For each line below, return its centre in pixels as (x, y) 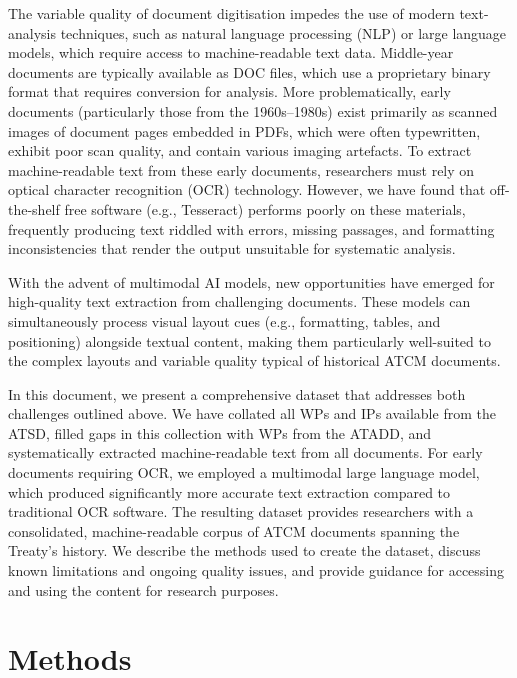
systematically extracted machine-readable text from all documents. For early (245, 452)
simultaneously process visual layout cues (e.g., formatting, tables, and (224, 320)
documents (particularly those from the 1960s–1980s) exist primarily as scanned (253, 110)
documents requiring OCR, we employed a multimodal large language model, (244, 472)
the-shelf (34, 208)
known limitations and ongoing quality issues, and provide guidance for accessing (256, 570)
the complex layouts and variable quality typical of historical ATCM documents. (254, 360)
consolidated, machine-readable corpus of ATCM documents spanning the (234, 530)
